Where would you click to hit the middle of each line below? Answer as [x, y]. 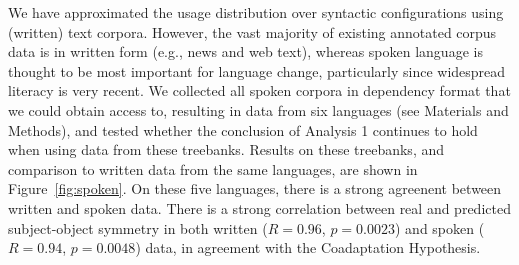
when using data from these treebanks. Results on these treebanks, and [226, 149]
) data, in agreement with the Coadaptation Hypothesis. [308, 247]
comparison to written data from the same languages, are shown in [213, 168]
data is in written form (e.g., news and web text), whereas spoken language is [245, 51]
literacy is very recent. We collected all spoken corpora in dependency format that [259, 90]
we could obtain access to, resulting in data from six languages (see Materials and [258, 109]
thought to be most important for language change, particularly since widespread [257, 70]
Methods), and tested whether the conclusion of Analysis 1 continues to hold [243, 129]
